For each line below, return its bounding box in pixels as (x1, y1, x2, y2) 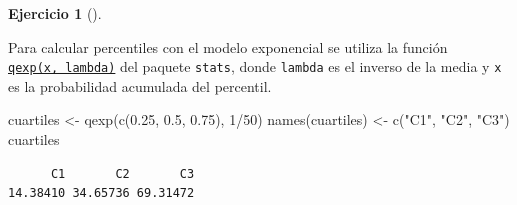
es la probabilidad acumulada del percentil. (8, 75, 272, 96)
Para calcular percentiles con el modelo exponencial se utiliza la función (8, 36, 448, 57)
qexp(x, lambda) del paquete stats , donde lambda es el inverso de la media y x (8, 56, 502, 77)
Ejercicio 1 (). (8, 3, 102, 23)
